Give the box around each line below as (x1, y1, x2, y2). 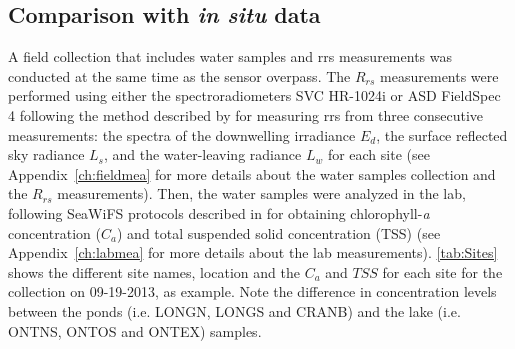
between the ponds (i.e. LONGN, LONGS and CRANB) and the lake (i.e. (8, 300, 461, 321)
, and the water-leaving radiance (103, 144, 302, 165)
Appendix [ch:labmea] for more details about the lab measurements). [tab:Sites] (8, 242, 498, 263)
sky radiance (8, 144, 85, 165)
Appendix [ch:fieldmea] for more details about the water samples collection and (8, 163, 496, 184)
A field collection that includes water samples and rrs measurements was (8, 46, 452, 67)
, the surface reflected (376, 124, 508, 145)
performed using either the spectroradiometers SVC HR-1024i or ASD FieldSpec (8, 85, 501, 106)
